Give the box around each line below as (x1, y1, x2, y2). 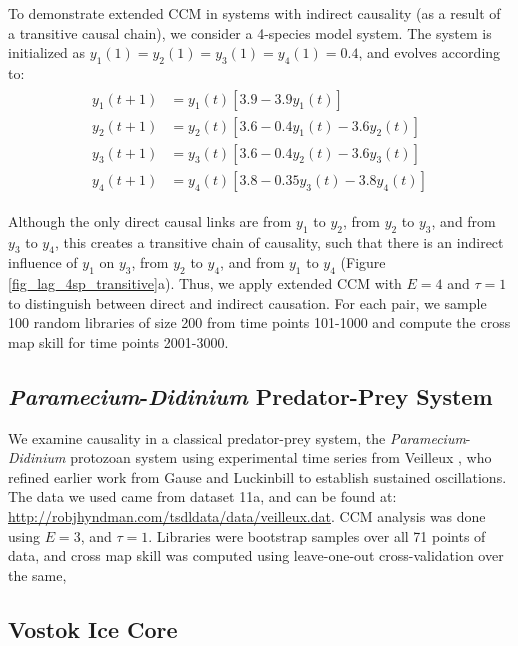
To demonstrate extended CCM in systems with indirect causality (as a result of (8, 3, 501, 23)
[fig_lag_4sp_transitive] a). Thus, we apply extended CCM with (8, 273, 402, 294)
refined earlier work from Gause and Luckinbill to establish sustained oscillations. (8, 466, 507, 487)
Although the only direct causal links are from (8, 210, 292, 231)
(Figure (340, 252, 386, 273)
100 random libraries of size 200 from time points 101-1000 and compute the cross (8, 312, 511, 333)
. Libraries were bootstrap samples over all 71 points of (148, 525, 486, 546)
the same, (8, 564, 67, 585)
